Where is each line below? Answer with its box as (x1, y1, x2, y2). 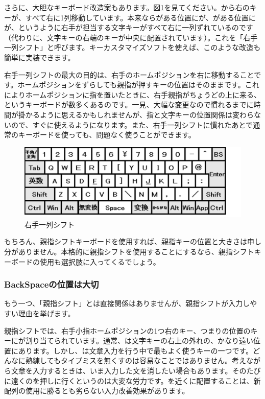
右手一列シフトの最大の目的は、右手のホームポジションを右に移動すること (4, 69, 254, 80)
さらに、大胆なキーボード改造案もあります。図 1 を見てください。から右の (4, 2, 250, 12)
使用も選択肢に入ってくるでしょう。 (39, 256, 160, 267)
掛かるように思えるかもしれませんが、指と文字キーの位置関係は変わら (18, 109, 254, 120)
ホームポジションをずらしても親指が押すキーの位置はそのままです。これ (17, 79, 259, 90)
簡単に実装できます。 (4, 52, 75, 62)
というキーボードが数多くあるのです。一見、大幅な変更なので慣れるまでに (4, 99, 254, 110)
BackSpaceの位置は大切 (4, 278, 99, 291)
